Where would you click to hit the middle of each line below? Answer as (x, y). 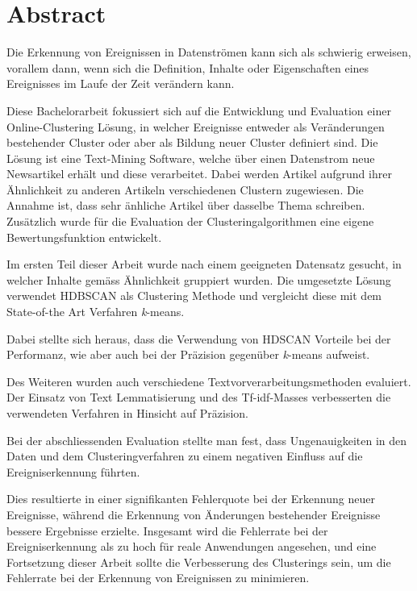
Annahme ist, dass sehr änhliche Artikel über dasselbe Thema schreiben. (186, 205)
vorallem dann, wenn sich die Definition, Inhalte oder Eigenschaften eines (188, 67)
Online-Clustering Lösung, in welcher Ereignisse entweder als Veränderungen (196, 126)
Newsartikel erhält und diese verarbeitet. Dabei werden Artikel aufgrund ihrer (199, 174)
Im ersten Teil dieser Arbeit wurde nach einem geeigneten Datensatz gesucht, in (204, 264)
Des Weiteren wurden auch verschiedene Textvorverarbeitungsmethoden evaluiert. (209, 381)
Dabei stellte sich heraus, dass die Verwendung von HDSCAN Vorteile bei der (199, 338)
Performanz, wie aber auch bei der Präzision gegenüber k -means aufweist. (188, 354)
